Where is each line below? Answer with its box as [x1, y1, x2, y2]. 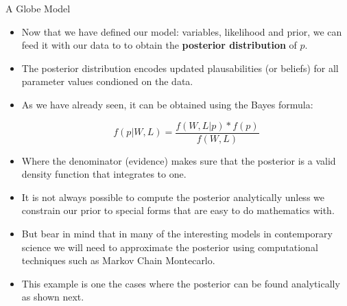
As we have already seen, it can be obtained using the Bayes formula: [21, 97, 313, 111]
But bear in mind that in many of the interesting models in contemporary [21, 226, 333, 240]
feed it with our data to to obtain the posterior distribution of [21, 38, 297, 52]
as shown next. [21, 290, 84, 304]
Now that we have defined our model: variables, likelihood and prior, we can [21, 24, 342, 38]
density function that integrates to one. [21, 167, 187, 181]
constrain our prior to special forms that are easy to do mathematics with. [21, 203, 335, 217]
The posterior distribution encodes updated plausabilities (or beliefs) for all [21, 60, 339, 75]
